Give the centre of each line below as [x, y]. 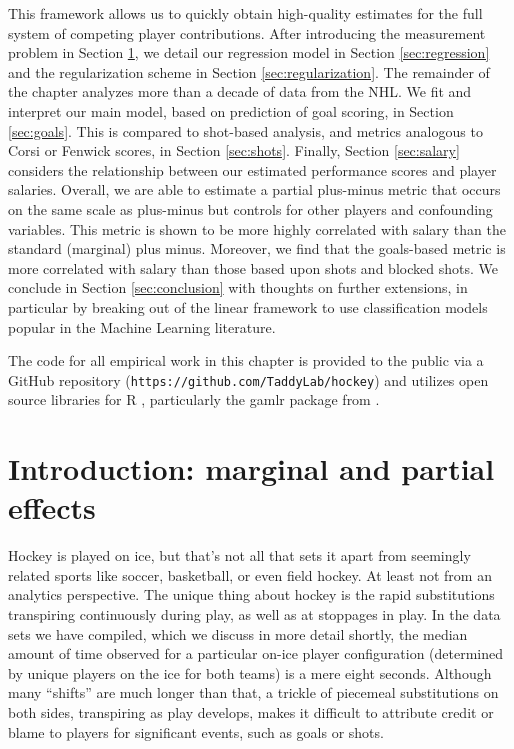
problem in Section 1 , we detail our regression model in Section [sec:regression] [249, 52]
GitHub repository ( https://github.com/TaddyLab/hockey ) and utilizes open [248, 379]
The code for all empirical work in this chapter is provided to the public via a [246, 360]
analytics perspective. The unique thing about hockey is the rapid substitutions [251, 594]
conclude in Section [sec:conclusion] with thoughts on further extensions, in [238, 287]
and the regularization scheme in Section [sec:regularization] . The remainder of [249, 71]
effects [52, 507]
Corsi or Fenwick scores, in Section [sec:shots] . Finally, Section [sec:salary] [234, 150]
